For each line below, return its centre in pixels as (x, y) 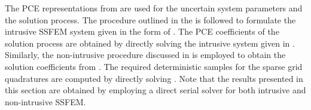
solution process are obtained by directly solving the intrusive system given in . (150, 43)
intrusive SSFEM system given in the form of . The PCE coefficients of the (142, 31)
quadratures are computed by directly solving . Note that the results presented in (154, 78)
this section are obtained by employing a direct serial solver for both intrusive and (155, 90)
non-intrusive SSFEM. (45, 101)
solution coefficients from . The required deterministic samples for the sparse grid (154, 66)
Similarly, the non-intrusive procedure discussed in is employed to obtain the (145, 55)
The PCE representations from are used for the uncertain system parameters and (154, 8)
